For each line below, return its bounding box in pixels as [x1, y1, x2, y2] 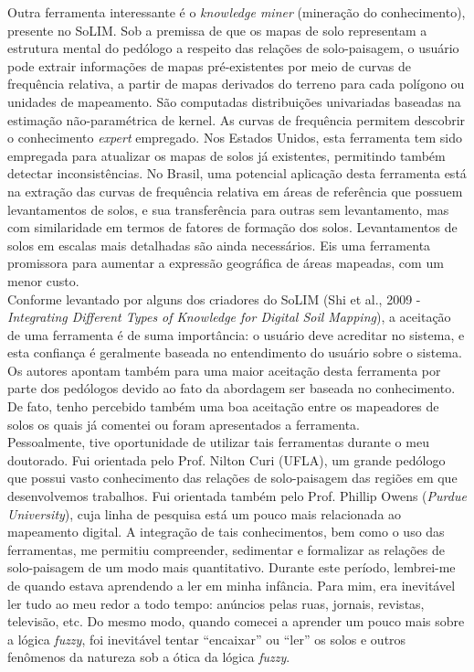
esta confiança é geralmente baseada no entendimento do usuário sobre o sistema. [7, 343, 462, 362]
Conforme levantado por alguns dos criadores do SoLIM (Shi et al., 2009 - [7, 289, 421, 308]
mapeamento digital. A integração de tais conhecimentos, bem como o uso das [7, 522, 445, 541]
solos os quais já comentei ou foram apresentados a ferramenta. [7, 414, 360, 433]
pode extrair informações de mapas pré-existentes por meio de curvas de [7, 56, 411, 75]
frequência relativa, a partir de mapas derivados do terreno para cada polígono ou [7, 74, 465, 93]
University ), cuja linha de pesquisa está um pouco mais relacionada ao [7, 504, 402, 523]
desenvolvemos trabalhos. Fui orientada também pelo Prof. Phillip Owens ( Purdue [7, 486, 467, 506]
